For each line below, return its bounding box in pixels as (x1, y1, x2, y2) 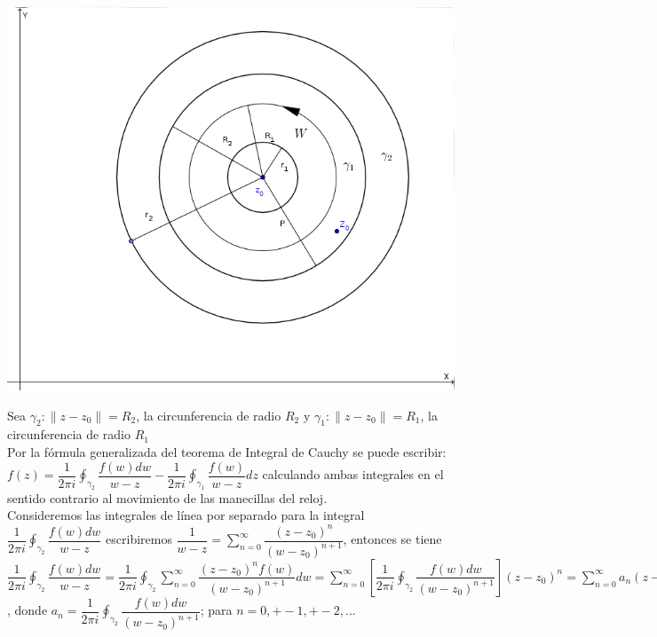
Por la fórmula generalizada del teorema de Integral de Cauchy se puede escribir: (7, 443, 447, 461)
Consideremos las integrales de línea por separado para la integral (7, 506, 365, 524)
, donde (7, 601, 48, 619)
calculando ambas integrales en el (262, 465, 444, 484)
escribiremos (106, 530, 172, 548)
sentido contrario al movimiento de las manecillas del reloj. (7, 488, 328, 507)
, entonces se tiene (343, 530, 442, 548)
